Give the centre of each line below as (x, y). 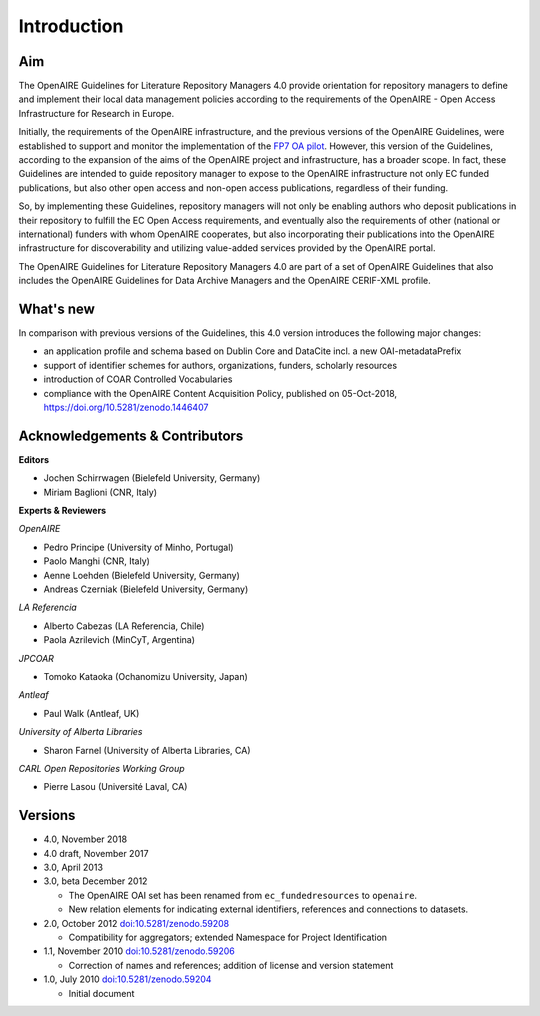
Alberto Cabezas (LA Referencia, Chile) (124, 626)
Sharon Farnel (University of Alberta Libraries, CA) (147, 750)
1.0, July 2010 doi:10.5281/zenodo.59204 (127, 979)
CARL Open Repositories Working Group (101, 768)
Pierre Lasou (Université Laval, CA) (115, 787)
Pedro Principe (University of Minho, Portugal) (138, 547)
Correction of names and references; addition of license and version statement (231, 965)
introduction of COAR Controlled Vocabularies (138, 379)
